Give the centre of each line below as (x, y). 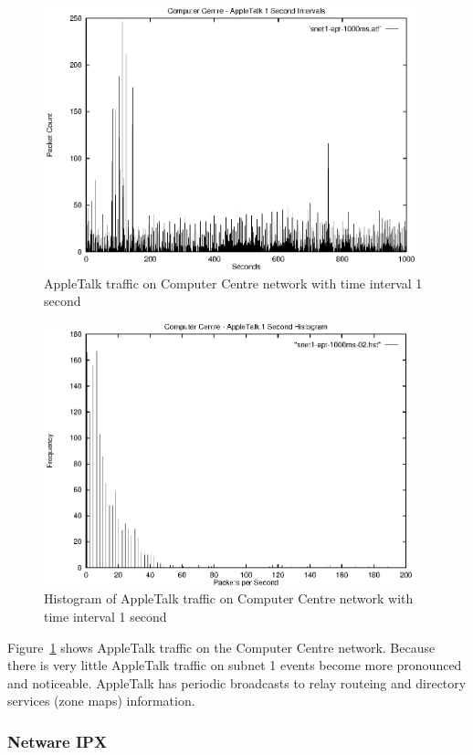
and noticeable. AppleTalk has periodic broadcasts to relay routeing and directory (237, 682)
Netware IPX (58, 741)
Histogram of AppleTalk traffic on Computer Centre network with (229, 598)
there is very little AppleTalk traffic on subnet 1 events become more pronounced (235, 665)
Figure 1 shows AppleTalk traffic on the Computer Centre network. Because (221, 647)
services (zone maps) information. (101, 701)
